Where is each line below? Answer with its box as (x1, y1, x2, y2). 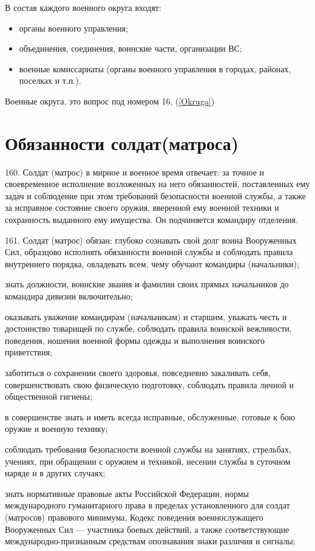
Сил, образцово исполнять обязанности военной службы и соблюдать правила (5, 245, 293, 258)
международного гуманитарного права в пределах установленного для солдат (5, 499, 290, 512)
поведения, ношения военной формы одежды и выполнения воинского (5, 334, 265, 346)
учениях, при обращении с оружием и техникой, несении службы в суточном (5, 454, 291, 467)
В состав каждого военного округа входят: (5, 1, 161, 13)
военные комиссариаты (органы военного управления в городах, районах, (19, 62, 291, 75)
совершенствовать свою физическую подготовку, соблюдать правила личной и (5, 378, 294, 391)
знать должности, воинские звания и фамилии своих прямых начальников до (5, 278, 289, 290)
